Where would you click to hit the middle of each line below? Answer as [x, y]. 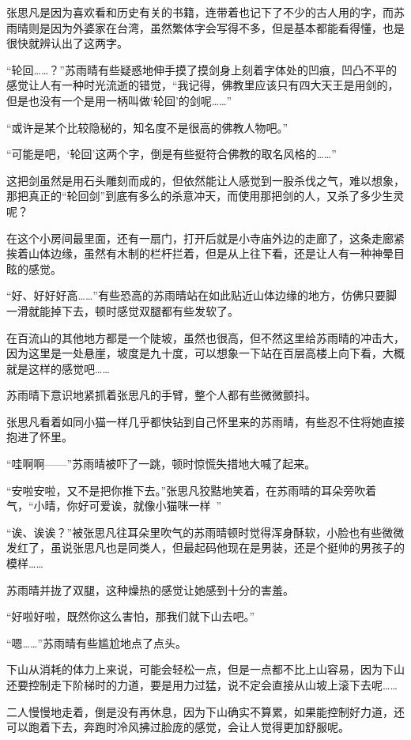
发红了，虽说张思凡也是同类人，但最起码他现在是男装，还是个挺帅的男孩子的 [205, 547]
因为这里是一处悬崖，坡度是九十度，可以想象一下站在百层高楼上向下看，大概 [205, 353]
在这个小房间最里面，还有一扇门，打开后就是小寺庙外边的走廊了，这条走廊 [200, 238]
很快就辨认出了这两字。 [67, 43]
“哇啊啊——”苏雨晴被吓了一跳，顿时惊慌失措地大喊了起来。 [161, 464]
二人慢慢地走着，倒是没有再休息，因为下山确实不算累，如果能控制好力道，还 [205, 711]
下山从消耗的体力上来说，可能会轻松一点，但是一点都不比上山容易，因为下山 [205, 669]
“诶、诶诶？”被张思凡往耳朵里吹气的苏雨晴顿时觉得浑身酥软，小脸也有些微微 [205, 532]
